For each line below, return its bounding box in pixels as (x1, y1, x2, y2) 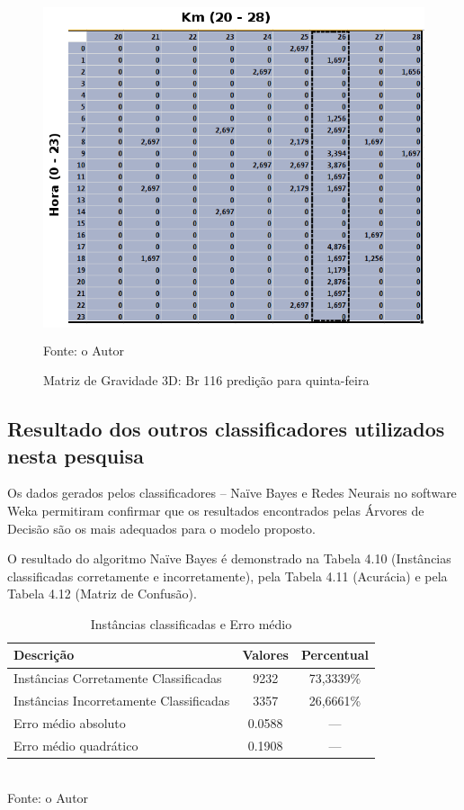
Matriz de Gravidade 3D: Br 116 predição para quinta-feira (43, 371, 370, 390)
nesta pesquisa (7, 441, 145, 469)
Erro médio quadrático (13, 735, 138, 754)
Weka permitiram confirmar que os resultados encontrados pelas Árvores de (7, 500, 424, 519)
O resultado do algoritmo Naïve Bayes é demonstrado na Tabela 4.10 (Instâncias (7, 549, 451, 568)
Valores (242, 645, 289, 664)
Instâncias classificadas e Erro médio (90, 614, 292, 633)
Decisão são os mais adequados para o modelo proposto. (7, 518, 316, 537)
